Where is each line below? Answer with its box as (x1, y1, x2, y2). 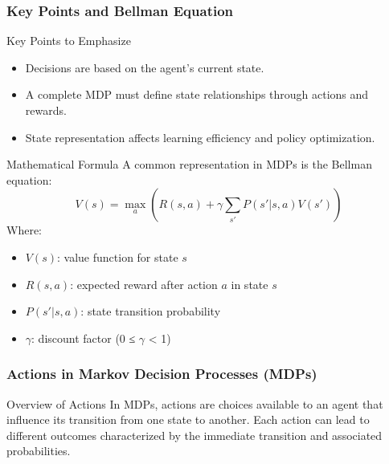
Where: (6, 222, 42, 238)
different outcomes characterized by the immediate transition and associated (6, 426, 383, 443)
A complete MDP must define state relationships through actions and (25, 86, 369, 103)
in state (231, 275, 268, 292)
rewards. (25, 102, 67, 118)
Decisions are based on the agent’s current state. (25, 59, 264, 75)
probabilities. (6, 442, 71, 459)
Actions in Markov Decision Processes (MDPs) (6, 364, 317, 384)
